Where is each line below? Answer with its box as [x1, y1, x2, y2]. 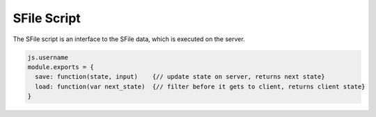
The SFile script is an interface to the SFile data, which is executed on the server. [13, 35, 245, 43]
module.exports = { [27, 63, 94, 71]
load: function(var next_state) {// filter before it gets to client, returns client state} [35, 82, 366, 91]
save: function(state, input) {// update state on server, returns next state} [35, 73, 325, 81]
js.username [27, 53, 69, 61]
